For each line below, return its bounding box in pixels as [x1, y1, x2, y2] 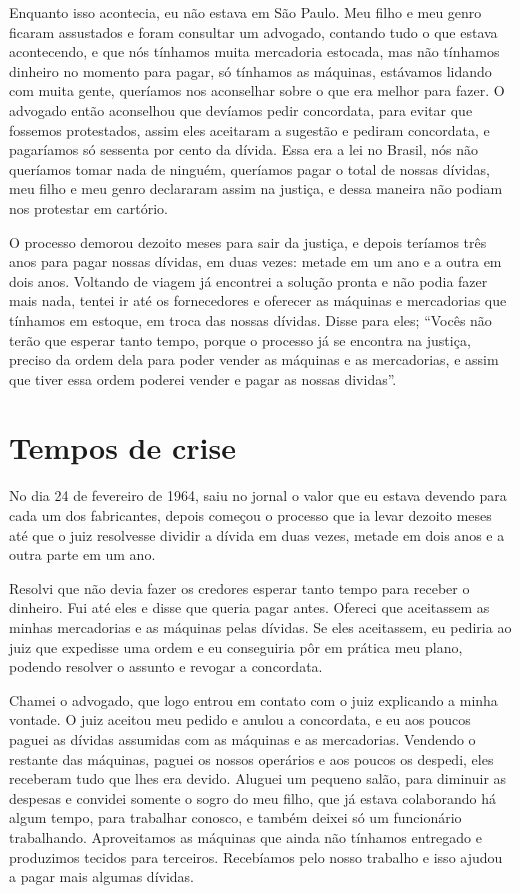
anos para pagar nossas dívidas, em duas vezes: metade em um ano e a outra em [9, 251, 502, 272]
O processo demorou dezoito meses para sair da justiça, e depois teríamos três [9, 231, 487, 252]
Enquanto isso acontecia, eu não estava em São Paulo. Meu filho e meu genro [9, 2, 482, 22]
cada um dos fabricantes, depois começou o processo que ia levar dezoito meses [9, 505, 492, 525]
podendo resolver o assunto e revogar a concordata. [9, 656, 323, 677]
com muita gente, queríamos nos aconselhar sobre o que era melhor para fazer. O [9, 80, 505, 101]
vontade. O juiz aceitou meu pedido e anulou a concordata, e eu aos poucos [9, 709, 471, 730]
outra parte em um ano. [9, 544, 156, 565]
